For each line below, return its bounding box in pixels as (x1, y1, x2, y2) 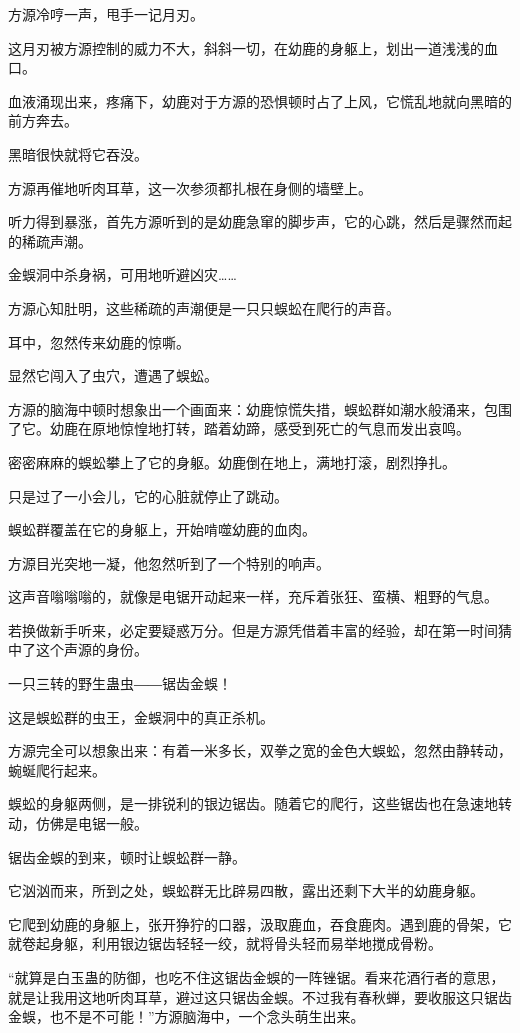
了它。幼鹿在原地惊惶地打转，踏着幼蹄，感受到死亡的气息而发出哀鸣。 (8, 418, 470, 439)
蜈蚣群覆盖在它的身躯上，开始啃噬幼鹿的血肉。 (8, 519, 316, 540)
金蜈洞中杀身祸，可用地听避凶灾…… (8, 264, 237, 285)
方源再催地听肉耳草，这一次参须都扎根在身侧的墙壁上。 (8, 177, 372, 198)
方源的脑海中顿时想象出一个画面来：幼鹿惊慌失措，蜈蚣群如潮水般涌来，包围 (8, 398, 512, 419)
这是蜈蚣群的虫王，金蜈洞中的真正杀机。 (8, 706, 274, 727)
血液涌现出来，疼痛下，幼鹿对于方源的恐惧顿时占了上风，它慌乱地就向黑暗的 (8, 90, 512, 111)
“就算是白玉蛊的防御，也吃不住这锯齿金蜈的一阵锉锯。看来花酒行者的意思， (8, 967, 505, 987)
